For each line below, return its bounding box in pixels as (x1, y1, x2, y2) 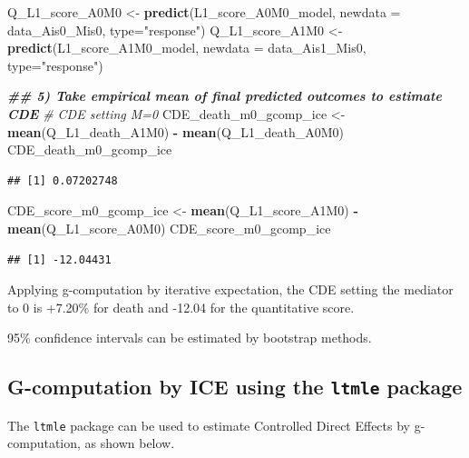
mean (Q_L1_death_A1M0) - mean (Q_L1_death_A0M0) (7, 122, 345, 141)
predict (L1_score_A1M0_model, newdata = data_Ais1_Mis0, (7, 38, 366, 57)
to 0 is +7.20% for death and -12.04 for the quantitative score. (7, 297, 355, 316)
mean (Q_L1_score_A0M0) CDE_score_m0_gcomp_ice (7, 218, 331, 237)
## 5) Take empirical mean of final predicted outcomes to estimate (7, 86, 442, 105)
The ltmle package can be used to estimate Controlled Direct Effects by (7, 415, 410, 434)
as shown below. (84, 433, 175, 453)
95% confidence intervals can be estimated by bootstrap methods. (7, 328, 372, 347)
